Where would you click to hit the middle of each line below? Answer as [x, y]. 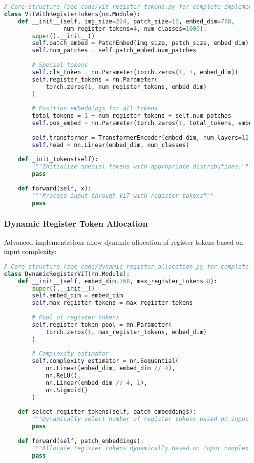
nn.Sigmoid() [67, 390]
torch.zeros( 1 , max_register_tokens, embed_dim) [126, 332]
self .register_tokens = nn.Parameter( [95, 79]
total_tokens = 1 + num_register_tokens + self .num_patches [132, 116]
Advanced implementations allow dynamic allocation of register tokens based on [124, 242]
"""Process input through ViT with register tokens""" [123, 196]
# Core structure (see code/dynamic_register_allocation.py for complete [127, 266]
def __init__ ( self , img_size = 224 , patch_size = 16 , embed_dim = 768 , [126, 21]
